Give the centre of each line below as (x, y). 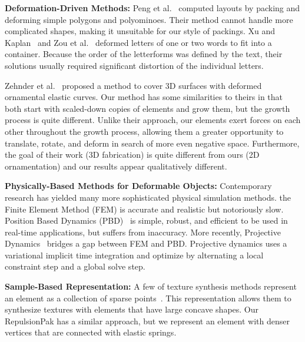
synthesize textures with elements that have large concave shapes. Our (132, 309)
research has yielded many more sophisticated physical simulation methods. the (148, 197)
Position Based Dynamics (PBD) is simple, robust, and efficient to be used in (146, 220)
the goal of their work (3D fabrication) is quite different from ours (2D (132, 155)
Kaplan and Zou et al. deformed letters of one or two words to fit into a (138, 42)
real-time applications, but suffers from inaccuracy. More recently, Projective (143, 232)
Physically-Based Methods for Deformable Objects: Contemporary (138, 186)
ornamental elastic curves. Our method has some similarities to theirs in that (144, 97)
